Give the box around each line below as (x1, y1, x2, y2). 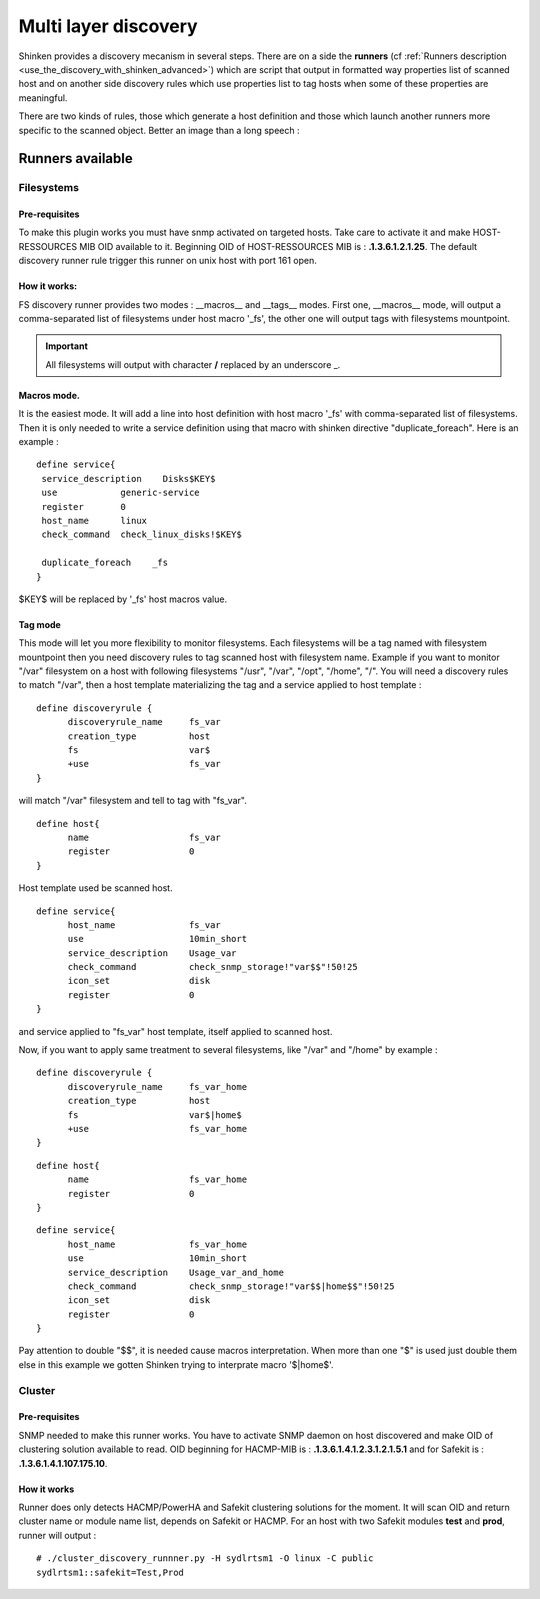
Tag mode (18, 618, 62, 630)
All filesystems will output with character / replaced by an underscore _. (45, 358, 341, 370)
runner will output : (18, 1529, 97, 1541)
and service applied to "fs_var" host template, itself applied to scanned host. (18, 1025, 333, 1037)
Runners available (18, 150, 134, 167)
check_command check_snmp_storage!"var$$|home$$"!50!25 (67, 1280, 395, 1292)
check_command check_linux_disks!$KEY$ (41, 529, 242, 540)
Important (45, 340, 89, 352)
